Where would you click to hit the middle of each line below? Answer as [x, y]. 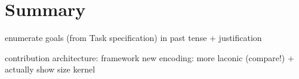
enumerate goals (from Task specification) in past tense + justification [133, 38]
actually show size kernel [50, 69]
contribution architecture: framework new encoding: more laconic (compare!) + [149, 57]
